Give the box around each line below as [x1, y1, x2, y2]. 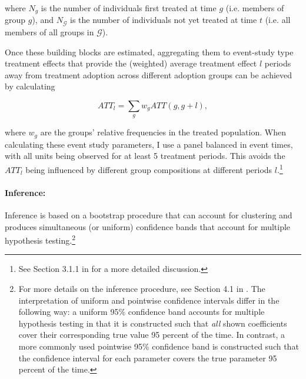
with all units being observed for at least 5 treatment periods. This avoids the [5, 149, 285, 162]
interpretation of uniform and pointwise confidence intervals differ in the [18, 294, 280, 306]
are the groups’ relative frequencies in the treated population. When [40, 126, 286, 138]
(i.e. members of [225, 2, 284, 14]
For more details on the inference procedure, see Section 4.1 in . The [18, 282, 265, 294]
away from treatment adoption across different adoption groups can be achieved [5, 68, 292, 81]
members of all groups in [5, 25, 94, 38]
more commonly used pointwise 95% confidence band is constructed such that [18, 340, 299, 352]
